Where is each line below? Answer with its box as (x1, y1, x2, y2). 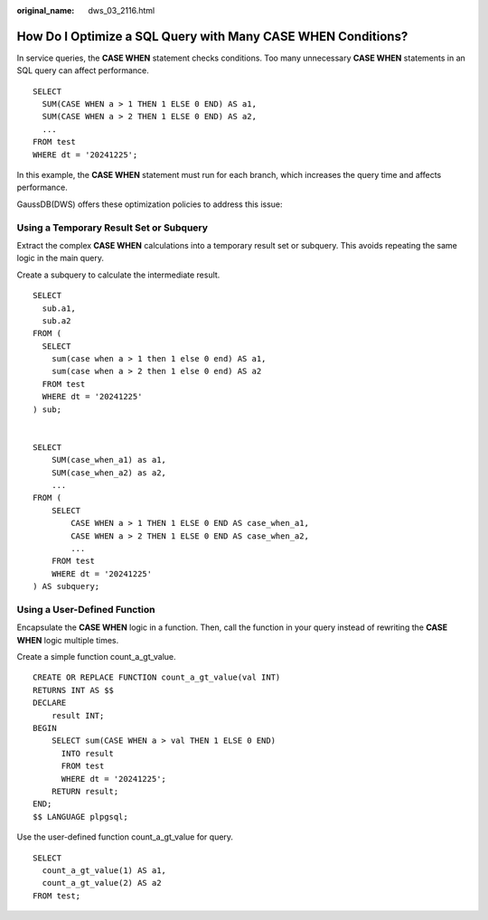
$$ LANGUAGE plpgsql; (33, 812, 128, 821)
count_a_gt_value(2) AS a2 (42, 878, 162, 888)
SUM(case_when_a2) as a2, (51, 467, 167, 478)
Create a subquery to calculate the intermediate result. (16, 269, 221, 280)
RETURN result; (51, 786, 119, 796)
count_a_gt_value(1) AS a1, (42, 865, 167, 876)
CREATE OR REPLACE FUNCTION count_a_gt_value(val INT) (33, 672, 281, 682)
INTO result (61, 748, 115, 758)
